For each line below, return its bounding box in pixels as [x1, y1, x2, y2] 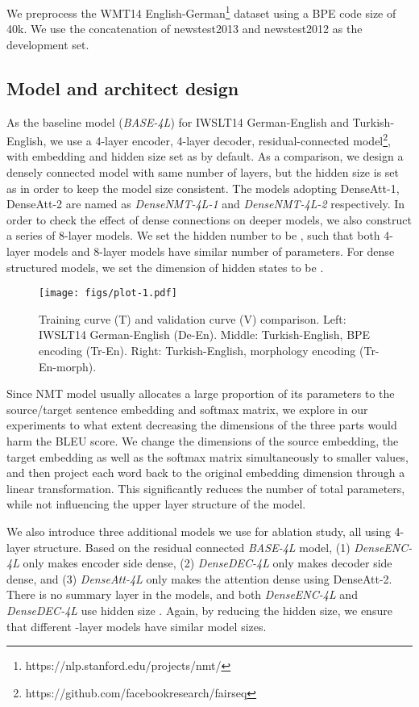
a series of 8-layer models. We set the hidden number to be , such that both [6, 227, 380, 244]
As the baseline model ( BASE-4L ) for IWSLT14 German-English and [6, 113, 349, 130]
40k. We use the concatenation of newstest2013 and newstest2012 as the [6, 20, 363, 37]
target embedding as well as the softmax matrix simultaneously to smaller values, [6, 448, 409, 465]
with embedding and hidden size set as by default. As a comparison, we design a [6, 148, 404, 165]
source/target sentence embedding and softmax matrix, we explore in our [6, 400, 368, 417]
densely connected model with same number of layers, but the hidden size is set [6, 164, 399, 181]
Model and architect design [6, 75, 239, 100]
